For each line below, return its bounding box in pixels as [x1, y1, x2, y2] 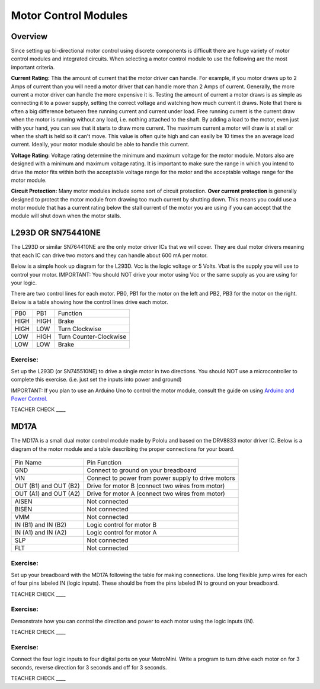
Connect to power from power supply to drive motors [87, 474, 235, 482]
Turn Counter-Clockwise [57, 332, 127, 341]
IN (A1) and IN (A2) [14, 528, 67, 537]
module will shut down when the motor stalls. [11, 212, 121, 219]
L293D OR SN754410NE [11, 228, 101, 238]
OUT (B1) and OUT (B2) [14, 482, 80, 490]
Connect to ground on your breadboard [87, 466, 197, 475]
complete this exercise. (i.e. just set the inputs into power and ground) [11, 376, 182, 383]
